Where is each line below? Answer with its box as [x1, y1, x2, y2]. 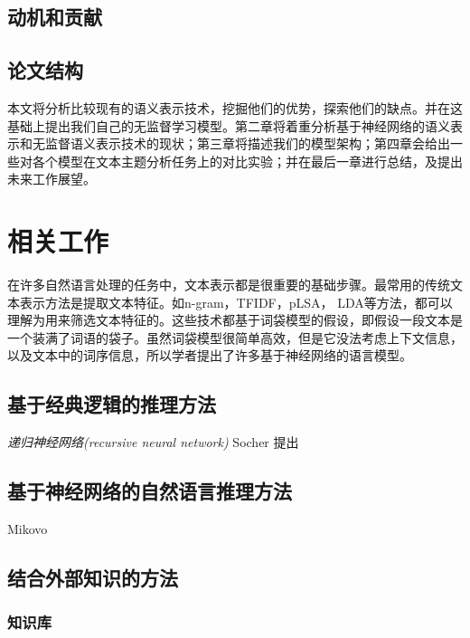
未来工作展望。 [7, 169, 96, 188]
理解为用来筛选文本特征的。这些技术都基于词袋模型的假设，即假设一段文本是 [7, 310, 463, 329]
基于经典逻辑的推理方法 [7, 390, 216, 418]
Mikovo [7, 519, 48, 538]
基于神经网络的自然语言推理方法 [7, 477, 292, 505]
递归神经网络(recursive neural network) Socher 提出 [7, 433, 299, 452]
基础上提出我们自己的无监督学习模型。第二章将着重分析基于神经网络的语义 [7, 116, 450, 135]
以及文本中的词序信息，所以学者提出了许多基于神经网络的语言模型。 [7, 346, 412, 365]
